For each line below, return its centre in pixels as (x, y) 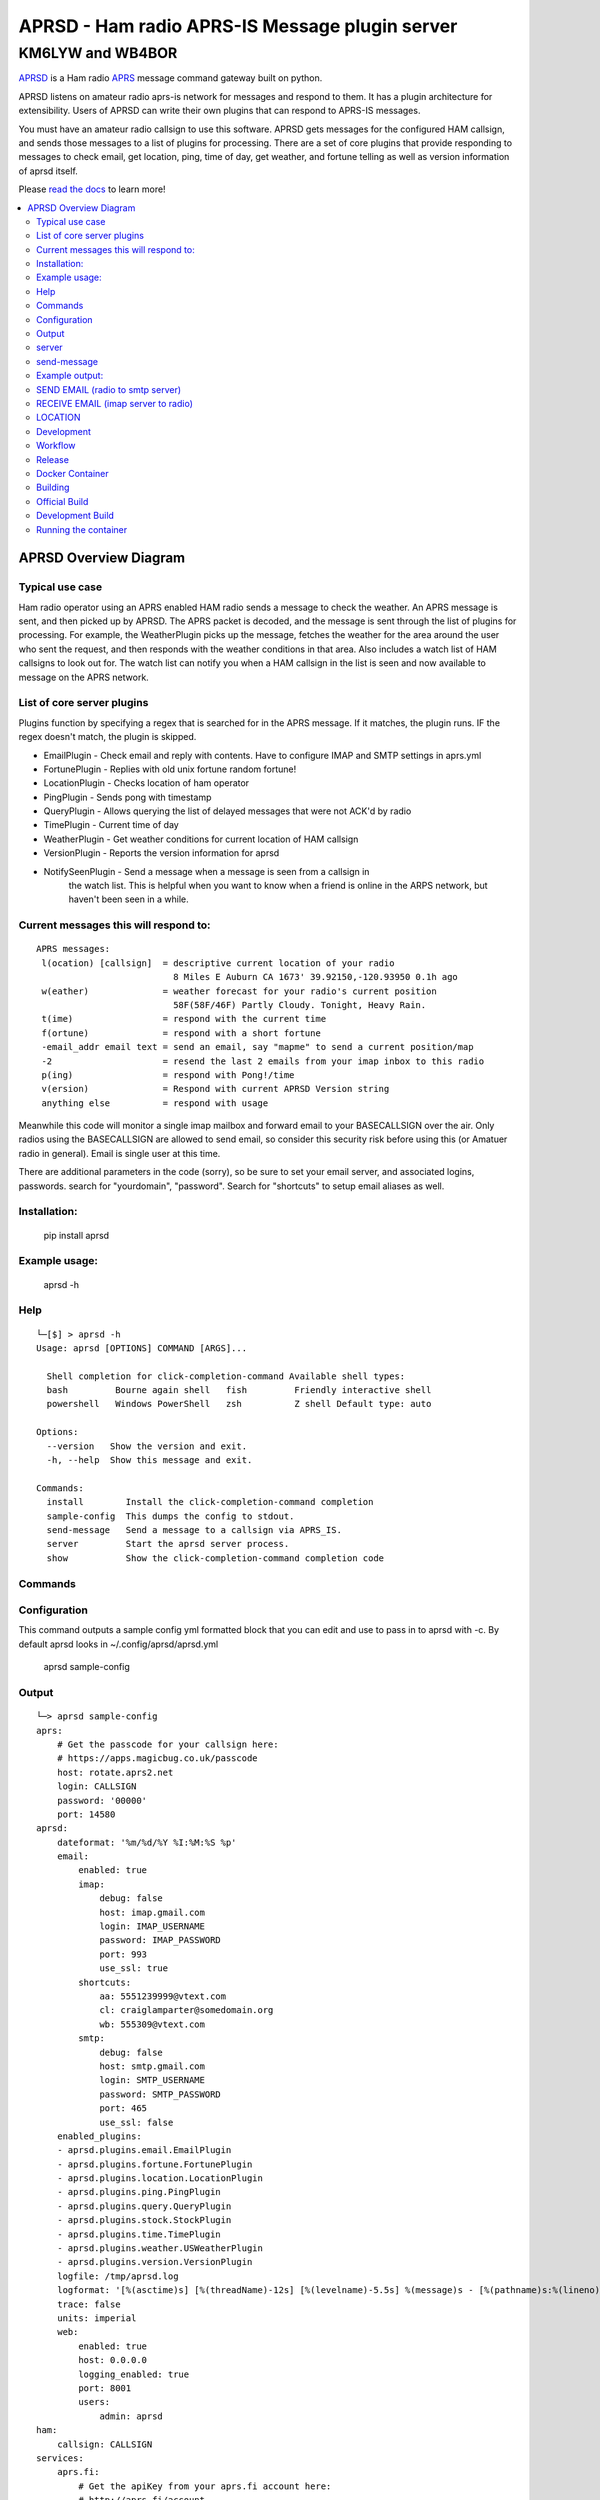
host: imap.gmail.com (152, 1912)
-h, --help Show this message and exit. (149, 1460)
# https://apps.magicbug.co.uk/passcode (157, 1758)
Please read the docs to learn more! (92, 189)
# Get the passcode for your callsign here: (167, 1744)
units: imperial (96, 2318)
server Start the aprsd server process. (168, 1544)
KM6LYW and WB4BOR (98, 53)
